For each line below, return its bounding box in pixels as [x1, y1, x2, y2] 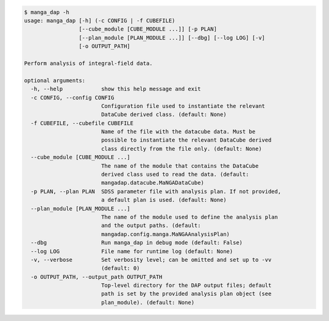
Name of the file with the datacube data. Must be [101, 128, 256, 135]
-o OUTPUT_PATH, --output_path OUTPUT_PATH [30, 273, 163, 280]
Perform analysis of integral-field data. [24, 60, 153, 67]
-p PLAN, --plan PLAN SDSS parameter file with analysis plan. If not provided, [30, 188, 281, 195]
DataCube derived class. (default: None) [101, 111, 227, 118]
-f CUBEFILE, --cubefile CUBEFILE [30, 120, 134, 126]
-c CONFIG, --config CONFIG [30, 94, 115, 101]
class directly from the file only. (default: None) [101, 145, 262, 152]
